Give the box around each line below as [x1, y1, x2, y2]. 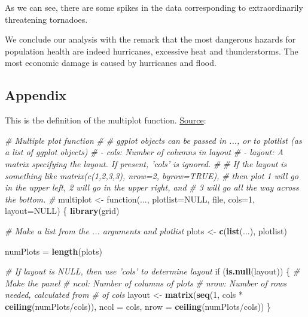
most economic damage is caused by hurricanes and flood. [5, 56, 216, 69]
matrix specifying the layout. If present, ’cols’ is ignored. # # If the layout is [5, 157, 287, 170]
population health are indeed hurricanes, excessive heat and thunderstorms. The [5, 44, 298, 57]
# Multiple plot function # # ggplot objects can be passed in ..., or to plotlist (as [5, 134, 302, 146]
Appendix [5, 86, 67, 104]
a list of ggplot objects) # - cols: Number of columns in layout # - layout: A [5, 146, 283, 158]
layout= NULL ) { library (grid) [5, 204, 120, 217]
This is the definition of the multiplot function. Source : [5, 114, 206, 126]
